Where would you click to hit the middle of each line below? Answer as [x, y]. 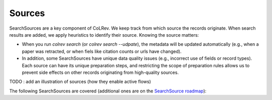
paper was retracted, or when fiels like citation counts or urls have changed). [102, 51]
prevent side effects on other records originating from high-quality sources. [100, 72]
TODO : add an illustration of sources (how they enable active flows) [80, 82]
